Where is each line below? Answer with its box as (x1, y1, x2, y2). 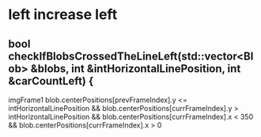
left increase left (8, 6, 118, 24)
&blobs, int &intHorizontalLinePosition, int (30, 62, 241, 75)
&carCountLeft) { (8, 74, 94, 88)
